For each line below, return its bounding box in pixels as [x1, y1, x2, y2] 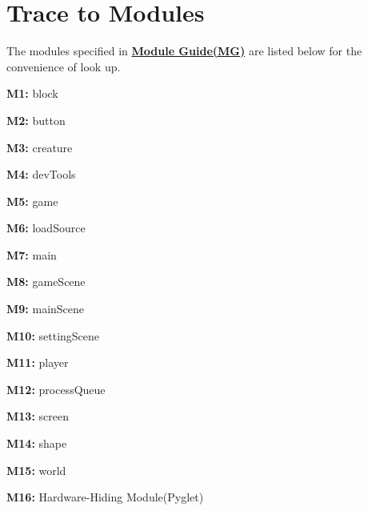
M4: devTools [6, 166, 76, 183]
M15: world [6, 461, 66, 478]
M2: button [6, 111, 66, 128]
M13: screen [6, 408, 69, 424]
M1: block [6, 85, 58, 102]
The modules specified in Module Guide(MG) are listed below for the [6, 42, 362, 59]
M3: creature [6, 139, 73, 155]
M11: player [6, 354, 69, 371]
